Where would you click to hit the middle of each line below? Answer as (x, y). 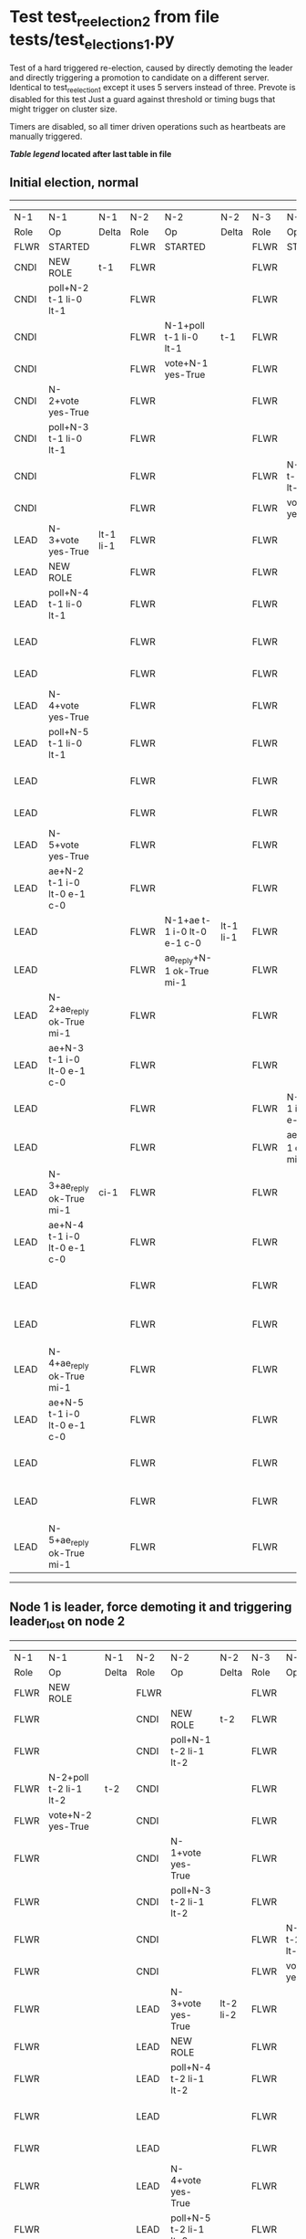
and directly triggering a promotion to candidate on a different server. (140, 78)
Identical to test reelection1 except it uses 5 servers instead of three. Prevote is (153, 89)
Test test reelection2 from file (115, 18)
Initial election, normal (74, 183)
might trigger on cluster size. (63, 109)
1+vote (186, 1853)
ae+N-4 (66, 1225)
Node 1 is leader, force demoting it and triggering (151, 1607)
